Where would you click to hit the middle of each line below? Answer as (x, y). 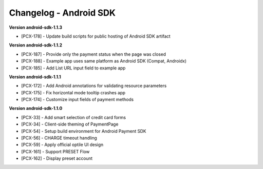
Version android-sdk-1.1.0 (36, 108)
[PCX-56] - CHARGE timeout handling (59, 138)
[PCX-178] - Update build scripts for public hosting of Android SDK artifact (96, 36)
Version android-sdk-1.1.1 (35, 77)
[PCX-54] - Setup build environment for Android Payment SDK (84, 131)
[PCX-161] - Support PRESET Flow (55, 151)
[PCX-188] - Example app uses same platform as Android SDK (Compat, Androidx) (104, 61)
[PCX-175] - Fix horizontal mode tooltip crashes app (73, 92)
